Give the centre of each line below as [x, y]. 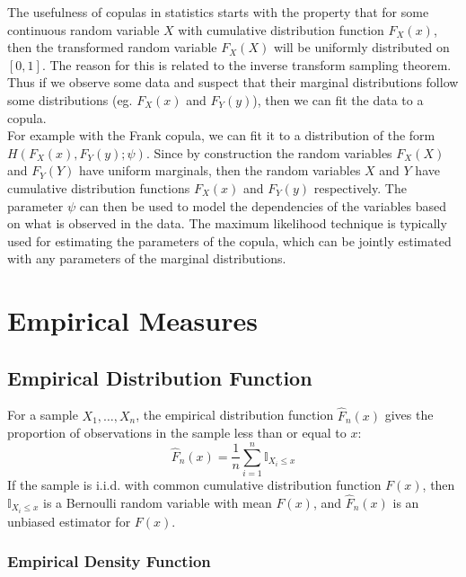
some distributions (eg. [70, 99]
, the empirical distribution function [235, 415]
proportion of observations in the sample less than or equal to [177, 433]
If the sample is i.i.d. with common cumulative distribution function [194, 485]
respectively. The [360, 187]
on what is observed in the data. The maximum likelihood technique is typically [227, 223]
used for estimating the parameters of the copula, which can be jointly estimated [229, 240]
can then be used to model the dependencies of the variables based [263, 205]
